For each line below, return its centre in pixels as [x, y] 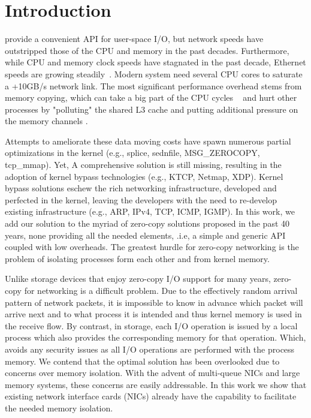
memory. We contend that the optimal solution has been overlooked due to [142, 361]
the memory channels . [46, 121]
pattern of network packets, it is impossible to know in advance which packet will [154, 302]
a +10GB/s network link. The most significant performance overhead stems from [153, 85]
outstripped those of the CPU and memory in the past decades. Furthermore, [147, 50]
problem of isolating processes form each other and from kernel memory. [137, 258]
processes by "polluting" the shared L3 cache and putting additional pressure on [152, 109]
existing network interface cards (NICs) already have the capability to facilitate [151, 396]
